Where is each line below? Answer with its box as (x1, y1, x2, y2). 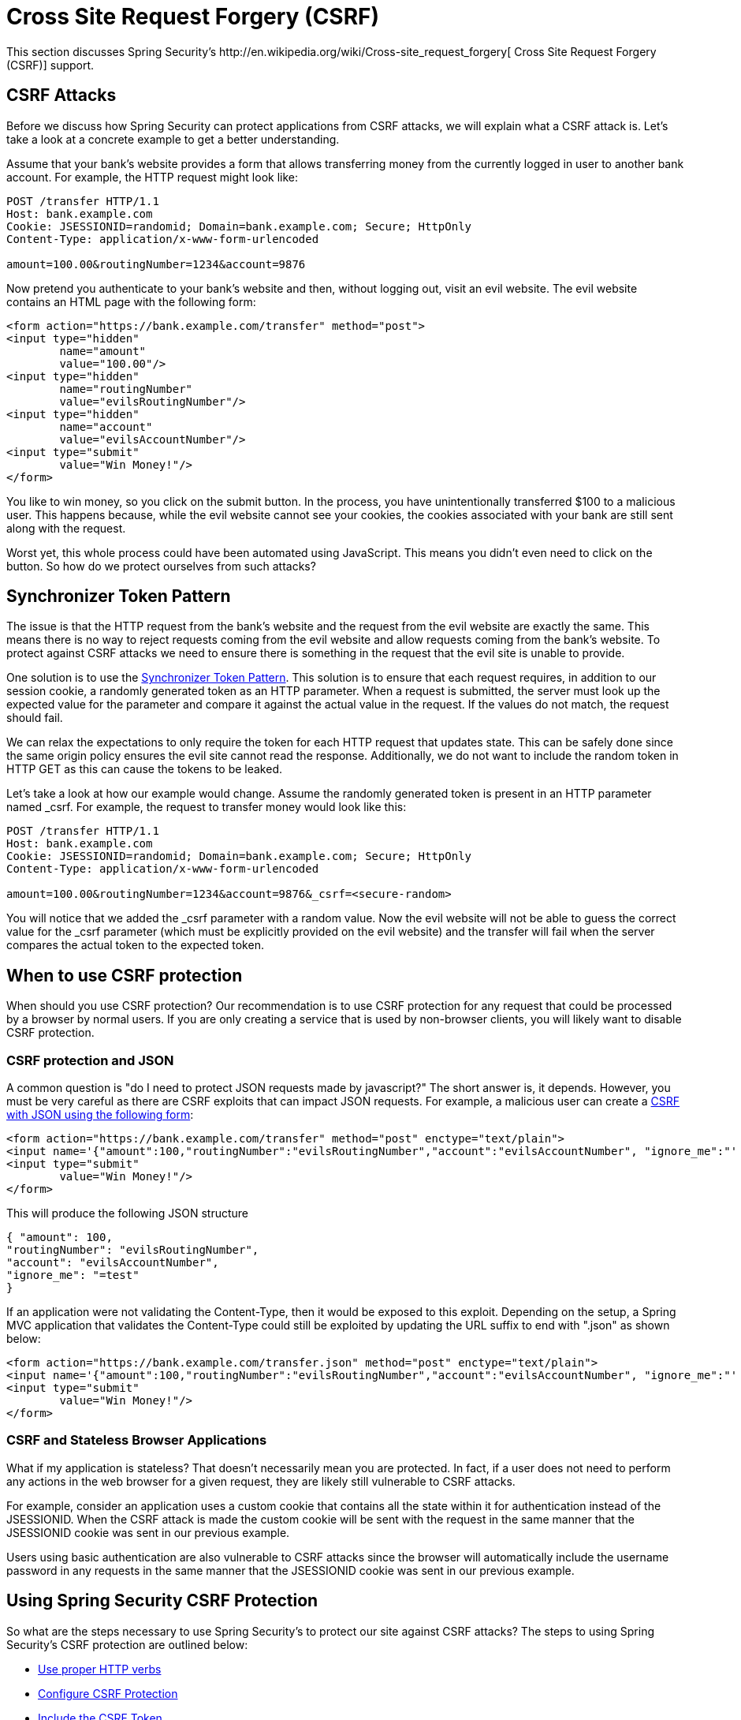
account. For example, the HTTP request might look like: (6, 170, 298, 184)
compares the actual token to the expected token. (6, 938, 264, 952)
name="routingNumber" (59, 382, 193, 395)
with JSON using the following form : (6, 1108, 194, 1122)
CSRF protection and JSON (6, 1052, 174, 1068)
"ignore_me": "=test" (6, 1269, 140, 1282)
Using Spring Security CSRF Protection (6, 1591, 318, 1611)
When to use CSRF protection (6, 965, 243, 985)
